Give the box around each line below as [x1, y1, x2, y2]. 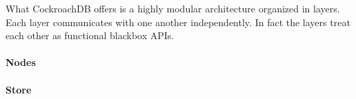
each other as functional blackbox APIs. [6, 28, 175, 43]
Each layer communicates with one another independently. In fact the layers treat [6, 14, 350, 29]
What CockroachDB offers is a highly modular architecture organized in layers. [6, 1, 340, 15]
